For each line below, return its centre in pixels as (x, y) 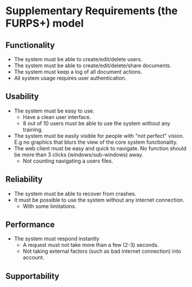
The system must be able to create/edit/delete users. (78, 59)
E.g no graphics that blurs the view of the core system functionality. (96, 142)
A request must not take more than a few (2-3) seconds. (91, 245)
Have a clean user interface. (57, 117)
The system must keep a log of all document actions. (78, 72)
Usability (22, 96)
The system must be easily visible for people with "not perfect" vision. (99, 136)
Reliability (24, 179)
